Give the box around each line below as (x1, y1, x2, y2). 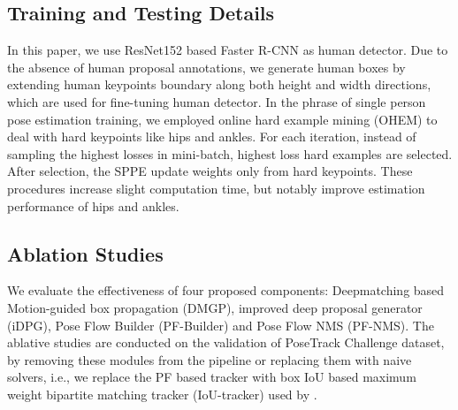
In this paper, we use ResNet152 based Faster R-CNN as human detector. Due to (7, 41, 448, 59)
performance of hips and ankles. (7, 196, 179, 215)
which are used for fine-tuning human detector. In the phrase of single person (7, 92, 426, 110)
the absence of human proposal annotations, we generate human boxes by (7, 57, 406, 76)
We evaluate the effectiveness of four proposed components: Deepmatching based (7, 281, 445, 300)
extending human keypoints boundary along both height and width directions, (7, 75, 431, 94)
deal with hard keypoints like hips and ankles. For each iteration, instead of (7, 127, 416, 146)
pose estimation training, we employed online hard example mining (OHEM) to (7, 110, 438, 128)
